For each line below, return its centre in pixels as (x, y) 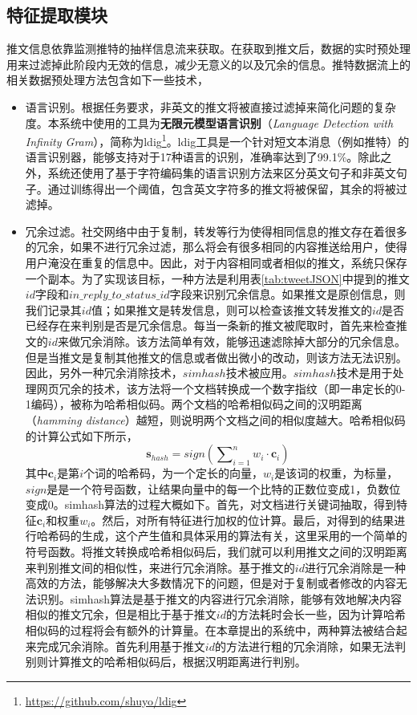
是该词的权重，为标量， (336, 473)
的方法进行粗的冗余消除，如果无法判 (310, 646)
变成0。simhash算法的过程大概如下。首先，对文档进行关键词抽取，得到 (211, 504)
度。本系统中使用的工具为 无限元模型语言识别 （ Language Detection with (209, 122)
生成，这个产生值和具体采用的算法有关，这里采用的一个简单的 (244, 536)
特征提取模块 (57, 15)
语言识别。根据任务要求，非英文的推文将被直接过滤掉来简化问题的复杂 (211, 106)
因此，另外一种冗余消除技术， (104, 373)
